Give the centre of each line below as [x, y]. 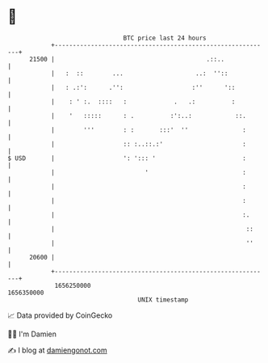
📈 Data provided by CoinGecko [60, 315]
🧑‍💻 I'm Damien [32, 334]
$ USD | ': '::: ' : [127, 158]
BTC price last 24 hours [165, 38]
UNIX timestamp [163, 300]
